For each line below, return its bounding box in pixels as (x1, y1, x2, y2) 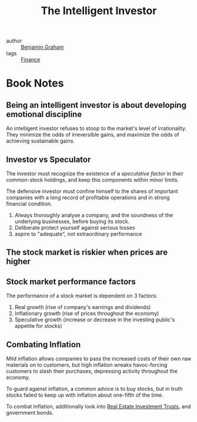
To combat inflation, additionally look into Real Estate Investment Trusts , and (6, 403, 191, 410)
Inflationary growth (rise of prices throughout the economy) (14, 310, 159, 317)
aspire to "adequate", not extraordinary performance (14, 231, 142, 237)
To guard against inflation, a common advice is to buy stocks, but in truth (6, 386, 183, 393)
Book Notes (6, 77, 64, 90)
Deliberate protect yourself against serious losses (14, 224, 135, 231)
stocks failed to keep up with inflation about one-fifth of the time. (6, 391, 163, 398)
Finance (21, 56, 41, 63)
